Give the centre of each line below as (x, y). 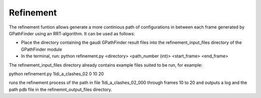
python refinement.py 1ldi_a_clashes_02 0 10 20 (56, 74)
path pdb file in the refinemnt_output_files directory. (60, 89)
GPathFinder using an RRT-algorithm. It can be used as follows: (72, 33)
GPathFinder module (42, 49)
